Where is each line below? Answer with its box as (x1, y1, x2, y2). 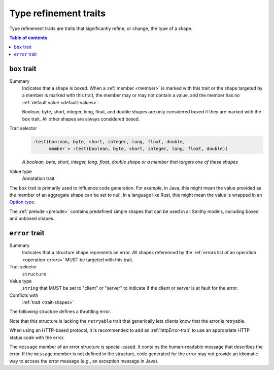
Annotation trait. (22, 175, 56, 181)
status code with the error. (9, 334, 65, 341)
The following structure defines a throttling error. (9, 309, 112, 315)
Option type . (9, 199, 36, 205)
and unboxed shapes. (9, 215, 55, 222)
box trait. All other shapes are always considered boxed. (22, 116, 140, 122)
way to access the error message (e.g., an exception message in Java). (9, 358, 159, 364)
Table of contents (9, 35, 48, 41)
